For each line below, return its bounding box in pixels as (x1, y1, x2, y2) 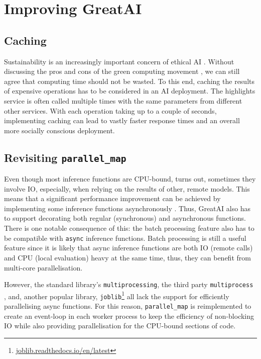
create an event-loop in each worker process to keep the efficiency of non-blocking (4, 310, 254, 321)
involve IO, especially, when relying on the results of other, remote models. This (4, 183, 250, 194)
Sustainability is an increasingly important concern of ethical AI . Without (4, 56, 234, 66)
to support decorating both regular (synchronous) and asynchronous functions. (4, 213, 246, 223)
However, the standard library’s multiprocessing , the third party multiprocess (4, 279, 253, 290)
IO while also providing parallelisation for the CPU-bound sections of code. (4, 320, 236, 331)
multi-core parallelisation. (4, 262, 83, 273)
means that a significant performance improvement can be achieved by (4, 193, 221, 204)
